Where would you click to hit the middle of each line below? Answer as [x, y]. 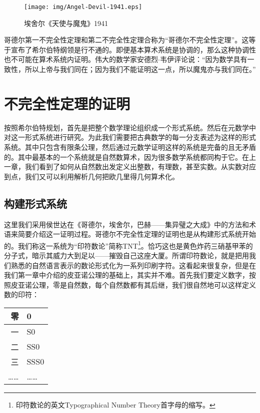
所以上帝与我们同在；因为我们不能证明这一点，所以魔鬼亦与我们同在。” [140, 69]
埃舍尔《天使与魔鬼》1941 [66, 23]
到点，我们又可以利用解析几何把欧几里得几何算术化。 [91, 176]
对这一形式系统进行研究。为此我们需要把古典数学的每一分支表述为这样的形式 [130, 137]
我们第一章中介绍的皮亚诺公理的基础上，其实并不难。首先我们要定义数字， [126, 275]
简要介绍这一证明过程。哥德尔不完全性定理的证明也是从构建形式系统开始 [137, 234]
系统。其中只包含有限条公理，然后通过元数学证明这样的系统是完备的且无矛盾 [130, 147]
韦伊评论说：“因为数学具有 [203, 59]
